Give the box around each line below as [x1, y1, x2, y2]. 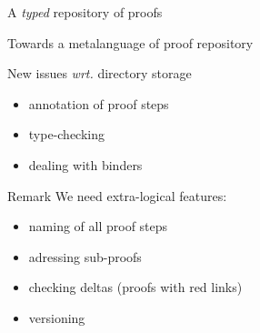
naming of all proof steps [28, 217, 168, 236]
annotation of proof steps [28, 94, 169, 113]
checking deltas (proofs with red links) [28, 277, 243, 297]
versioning [28, 308, 85, 327]
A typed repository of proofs [7, 3, 163, 21]
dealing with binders [28, 155, 143, 174]
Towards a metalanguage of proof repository [7, 33, 254, 52]
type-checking [28, 125, 105, 144]
